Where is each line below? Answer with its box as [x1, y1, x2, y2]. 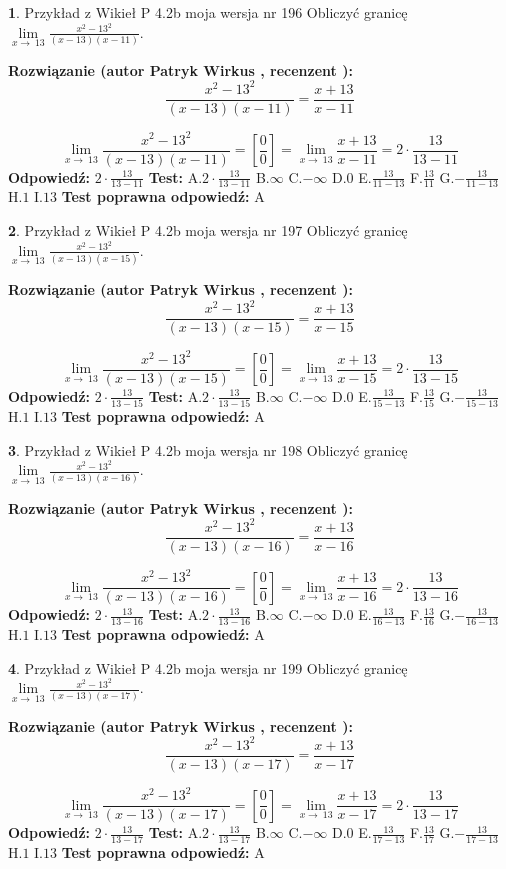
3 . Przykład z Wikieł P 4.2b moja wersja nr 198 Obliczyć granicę [8, 439, 408, 460]
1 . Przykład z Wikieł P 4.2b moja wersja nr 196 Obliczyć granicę [8, 2, 408, 22]
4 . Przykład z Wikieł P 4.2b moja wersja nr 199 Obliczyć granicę [8, 657, 408, 678]
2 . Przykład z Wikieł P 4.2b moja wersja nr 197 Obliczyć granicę [8, 220, 408, 241]
